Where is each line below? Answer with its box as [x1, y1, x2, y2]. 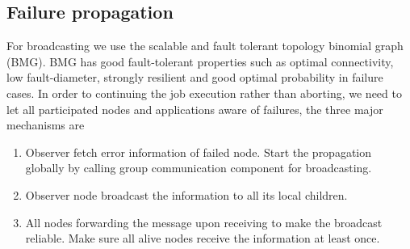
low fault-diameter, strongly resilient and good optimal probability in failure [6, 69, 383, 86]
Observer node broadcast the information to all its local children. [25, 186, 348, 203]
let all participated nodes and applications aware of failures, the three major [6, 100, 383, 117]
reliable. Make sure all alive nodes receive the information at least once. [25, 230, 380, 247]
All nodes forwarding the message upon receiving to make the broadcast [25, 213, 383, 230]
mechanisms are [6, 116, 85, 133]
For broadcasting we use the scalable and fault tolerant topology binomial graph [6, 37, 404, 54]
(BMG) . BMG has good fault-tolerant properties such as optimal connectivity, [6, 53, 394, 70]
